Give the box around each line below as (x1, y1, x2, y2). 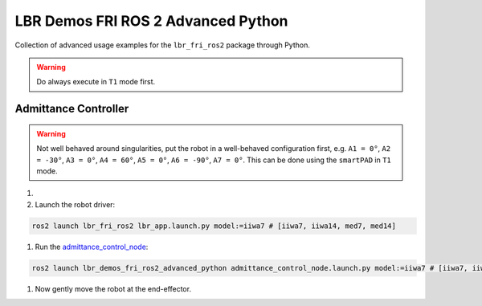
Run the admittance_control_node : (35, 242, 149, 251)
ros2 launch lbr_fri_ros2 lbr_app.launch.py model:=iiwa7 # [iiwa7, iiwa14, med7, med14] (31, 221, 397, 231)
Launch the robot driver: (35, 199, 116, 209)
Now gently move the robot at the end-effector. (35, 284, 192, 293)
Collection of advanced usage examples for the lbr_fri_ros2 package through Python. (14, 40, 311, 50)
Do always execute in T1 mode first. (36, 77, 156, 87)
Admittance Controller (14, 102, 129, 116)
